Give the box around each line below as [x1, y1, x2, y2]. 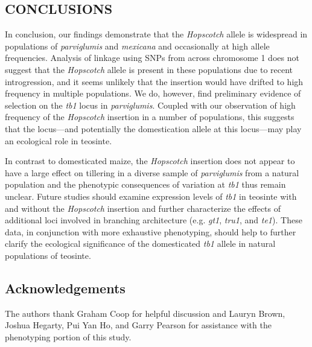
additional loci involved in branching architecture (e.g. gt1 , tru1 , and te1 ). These [5, 214, 302, 226]
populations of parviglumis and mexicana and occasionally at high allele [5, 39, 270, 52]
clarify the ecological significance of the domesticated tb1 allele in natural [5, 237, 276, 250]
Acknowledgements [5, 278, 126, 297]
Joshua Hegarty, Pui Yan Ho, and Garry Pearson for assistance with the [5, 319, 272, 331]
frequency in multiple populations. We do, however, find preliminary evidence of [5, 87, 301, 100]
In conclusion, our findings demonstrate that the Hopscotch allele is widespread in [5, 28, 308, 40]
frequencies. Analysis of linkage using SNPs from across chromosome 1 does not [5, 51, 299, 64]
